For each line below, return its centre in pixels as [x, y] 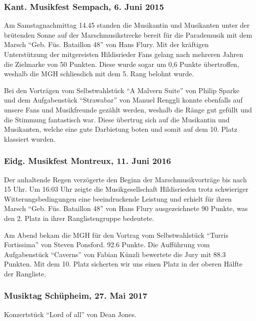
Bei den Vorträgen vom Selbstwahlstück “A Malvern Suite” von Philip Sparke [122, 90]
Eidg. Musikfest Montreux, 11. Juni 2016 [87, 161]
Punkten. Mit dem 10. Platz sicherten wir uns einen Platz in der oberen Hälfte [123, 264]
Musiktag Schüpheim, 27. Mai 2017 [76, 295]
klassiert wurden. [30, 138]
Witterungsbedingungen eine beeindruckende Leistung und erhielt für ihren [118, 198]
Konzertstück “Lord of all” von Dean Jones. [70, 314]
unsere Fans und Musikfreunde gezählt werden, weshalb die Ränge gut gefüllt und [128, 109]
